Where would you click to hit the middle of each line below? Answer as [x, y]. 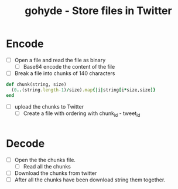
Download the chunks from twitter [56, 173]
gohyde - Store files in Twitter [98, 11]
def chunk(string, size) [36, 85]
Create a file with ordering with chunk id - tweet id [82, 114]
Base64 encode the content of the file [69, 67]
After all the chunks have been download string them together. [90, 180]
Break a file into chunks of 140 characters [65, 73]
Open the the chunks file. [45, 160]
